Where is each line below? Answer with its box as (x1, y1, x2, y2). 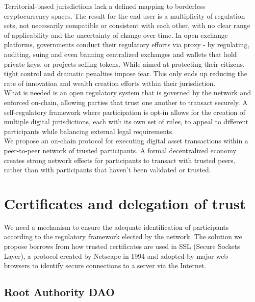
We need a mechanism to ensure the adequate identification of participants (4, 221, 229, 232)
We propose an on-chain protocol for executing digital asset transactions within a (4, 136, 248, 146)
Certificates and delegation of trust (4, 193, 246, 213)
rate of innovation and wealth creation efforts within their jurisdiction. (4, 78, 216, 88)
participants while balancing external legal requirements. (4, 126, 174, 136)
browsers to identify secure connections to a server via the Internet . (4, 260, 206, 271)
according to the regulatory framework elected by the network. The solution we (4, 231, 242, 242)
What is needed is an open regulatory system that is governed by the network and (4, 87, 251, 98)
